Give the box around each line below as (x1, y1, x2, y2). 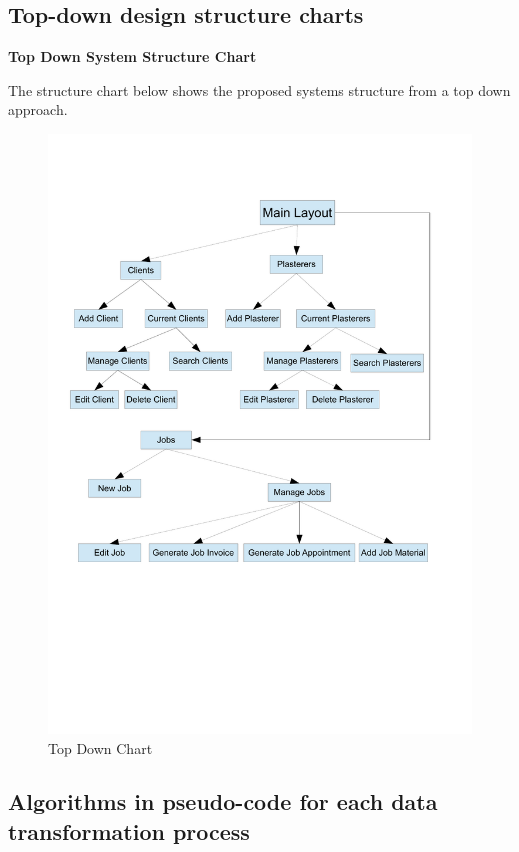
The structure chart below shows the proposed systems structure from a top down (8, 79, 511, 100)
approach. (8, 99, 68, 120)
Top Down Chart (48, 737, 153, 758)
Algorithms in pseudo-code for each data (8, 786, 438, 817)
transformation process (8, 815, 250, 846)
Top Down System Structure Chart (8, 46, 257, 67)
